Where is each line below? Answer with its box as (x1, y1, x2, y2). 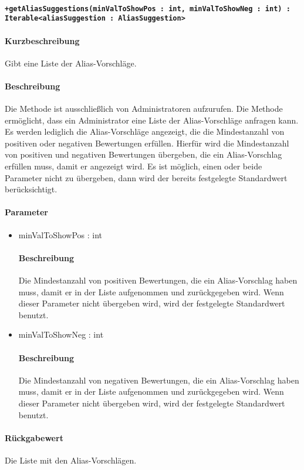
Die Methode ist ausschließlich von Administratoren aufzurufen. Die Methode (5, 102, 283, 115)
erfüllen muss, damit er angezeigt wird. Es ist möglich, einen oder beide (5, 160, 262, 172)
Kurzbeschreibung (5, 34, 80, 46)
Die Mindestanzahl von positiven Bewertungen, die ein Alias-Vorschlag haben (18, 274, 298, 286)
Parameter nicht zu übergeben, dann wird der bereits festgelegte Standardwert (5, 171, 288, 184)
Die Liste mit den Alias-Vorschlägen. (5, 454, 137, 466)
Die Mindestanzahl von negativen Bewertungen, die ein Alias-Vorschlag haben (18, 374, 299, 386)
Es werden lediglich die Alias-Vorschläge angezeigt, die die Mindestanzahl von (5, 125, 285, 138)
